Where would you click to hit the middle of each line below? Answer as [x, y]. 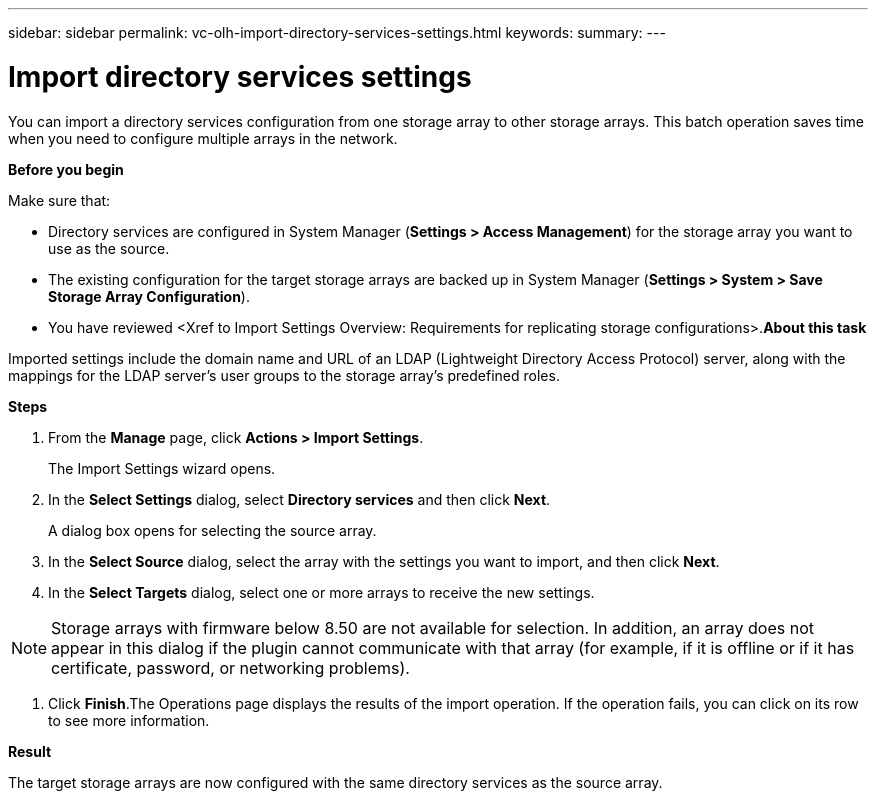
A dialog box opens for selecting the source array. [212, 530]
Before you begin [66, 169]
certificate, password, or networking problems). [230, 667]
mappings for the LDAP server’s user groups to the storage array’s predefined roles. [284, 375]
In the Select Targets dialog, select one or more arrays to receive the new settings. [321, 592]
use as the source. [109, 248]
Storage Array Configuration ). [149, 296]
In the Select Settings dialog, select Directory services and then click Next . [299, 499]
